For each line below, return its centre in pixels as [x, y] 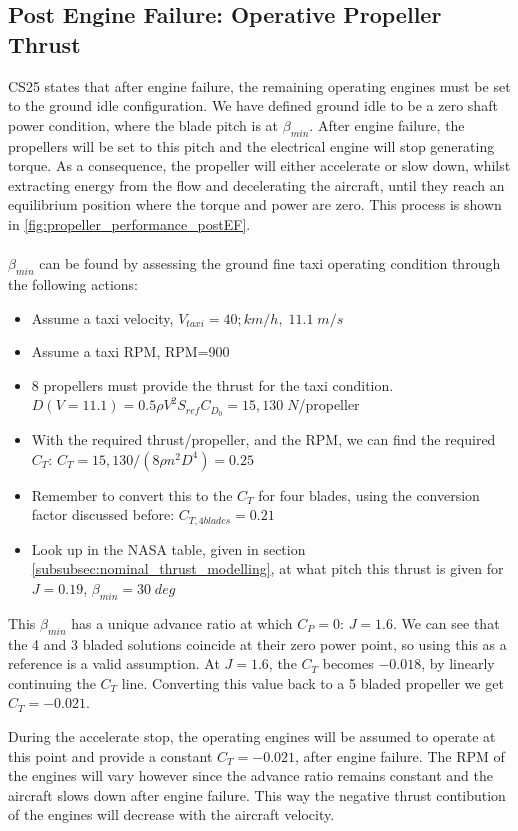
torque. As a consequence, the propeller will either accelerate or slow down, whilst [259, 165]
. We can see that [446, 622]
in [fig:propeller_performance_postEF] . [129, 223]
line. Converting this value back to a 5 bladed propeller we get [312, 682]
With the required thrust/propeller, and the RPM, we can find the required [263, 439]
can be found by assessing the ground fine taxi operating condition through [270, 263]
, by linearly [458, 663]
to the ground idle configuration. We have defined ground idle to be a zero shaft [253, 105]
